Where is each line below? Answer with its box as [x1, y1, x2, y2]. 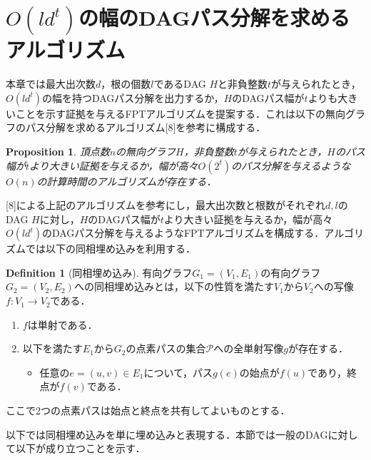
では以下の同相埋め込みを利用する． [25, 241, 195, 256]
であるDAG [153, 76, 206, 91]
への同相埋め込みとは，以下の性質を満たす [73, 279, 274, 294]
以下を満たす [22, 341, 83, 356]
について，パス [143, 364, 213, 379]
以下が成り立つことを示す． [15, 441, 146, 456]
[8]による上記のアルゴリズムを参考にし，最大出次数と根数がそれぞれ [6, 198, 325, 213]
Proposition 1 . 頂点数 [6, 143, 110, 158]
